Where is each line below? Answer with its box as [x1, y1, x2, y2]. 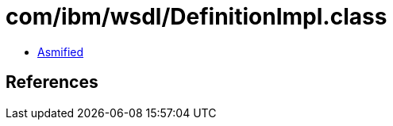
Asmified [37, 44, 84, 59]
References [6, 72, 98, 93]
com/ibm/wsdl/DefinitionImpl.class [6, 3, 387, 30]
